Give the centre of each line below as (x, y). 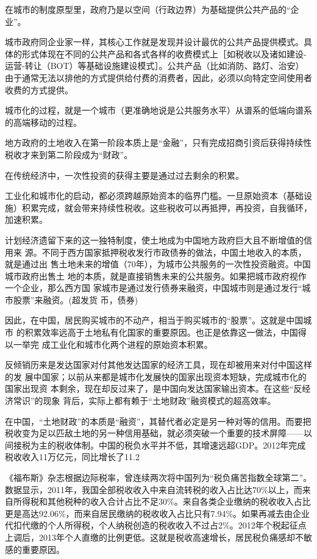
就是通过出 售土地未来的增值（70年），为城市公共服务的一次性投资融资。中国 (158, 264)
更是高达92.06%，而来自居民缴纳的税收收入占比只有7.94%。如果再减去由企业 (158, 513)
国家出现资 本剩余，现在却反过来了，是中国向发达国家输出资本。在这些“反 (154, 388)
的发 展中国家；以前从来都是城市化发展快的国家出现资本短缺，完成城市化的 (156, 376)
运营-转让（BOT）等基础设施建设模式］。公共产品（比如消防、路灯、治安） (155, 66)
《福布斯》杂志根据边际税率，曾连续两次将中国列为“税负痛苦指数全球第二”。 (158, 477)
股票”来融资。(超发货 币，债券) (76, 299)
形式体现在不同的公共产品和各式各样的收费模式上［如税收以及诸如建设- (164, 53)
